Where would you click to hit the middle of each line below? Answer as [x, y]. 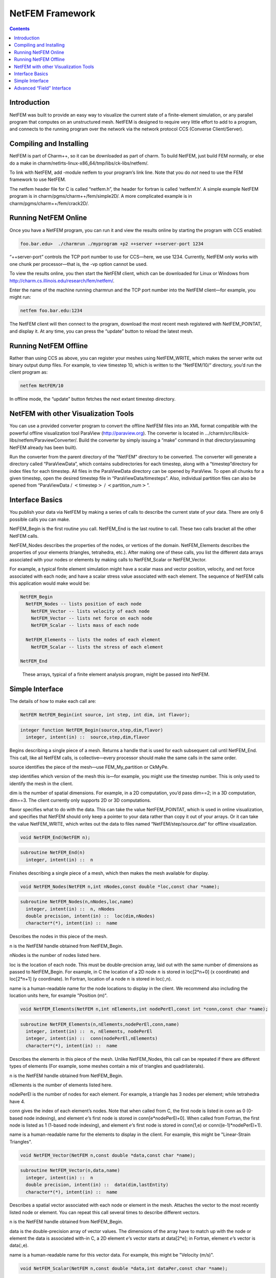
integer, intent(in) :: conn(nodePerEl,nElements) [92, 1039]
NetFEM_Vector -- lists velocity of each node [90, 611]
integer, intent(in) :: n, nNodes [70, 909]
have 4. [17, 1101]
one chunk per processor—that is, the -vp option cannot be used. [78, 264]
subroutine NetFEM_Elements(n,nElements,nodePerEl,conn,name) [100, 1024]
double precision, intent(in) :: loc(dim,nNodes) [90, 916]
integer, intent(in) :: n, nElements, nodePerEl [89, 1032]
